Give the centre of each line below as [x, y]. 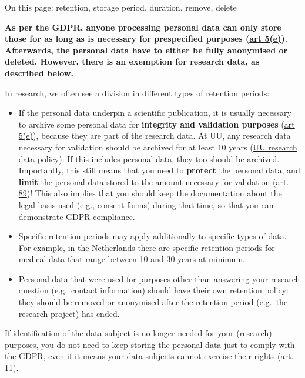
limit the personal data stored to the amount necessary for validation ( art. [154, 181]
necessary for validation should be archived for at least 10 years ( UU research [158, 147]
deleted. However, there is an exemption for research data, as [132, 61]
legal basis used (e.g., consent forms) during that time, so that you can [146, 204]
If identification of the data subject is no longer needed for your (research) [138, 333]
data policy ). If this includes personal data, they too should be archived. [149, 158]
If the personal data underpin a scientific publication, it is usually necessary [155, 113]
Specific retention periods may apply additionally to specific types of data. [152, 236]
